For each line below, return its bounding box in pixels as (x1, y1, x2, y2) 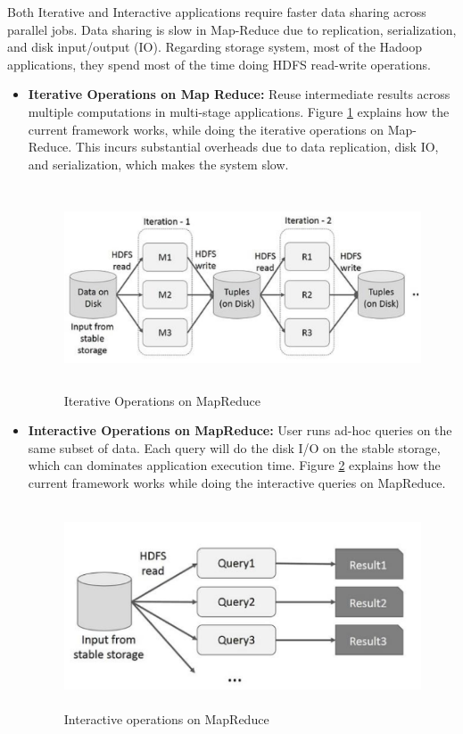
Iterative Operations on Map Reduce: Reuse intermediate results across (28, 85, 451, 103)
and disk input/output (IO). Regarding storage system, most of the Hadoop (7, 37, 423, 56)
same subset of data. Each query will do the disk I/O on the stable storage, (28, 438, 441, 457)
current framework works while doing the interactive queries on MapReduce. (28, 474, 446, 492)
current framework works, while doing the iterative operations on (28, 120, 384, 138)
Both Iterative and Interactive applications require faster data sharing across (7, 3, 426, 21)
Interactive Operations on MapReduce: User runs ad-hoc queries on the (28, 421, 452, 440)
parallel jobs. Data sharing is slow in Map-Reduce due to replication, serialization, (7, 20, 457, 38)
